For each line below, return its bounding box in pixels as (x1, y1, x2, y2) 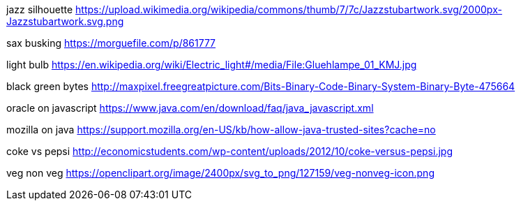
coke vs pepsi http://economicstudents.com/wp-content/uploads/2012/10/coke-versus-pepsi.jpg (6, 145, 453, 157)
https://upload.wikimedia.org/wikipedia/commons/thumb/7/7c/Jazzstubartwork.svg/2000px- (75, 3, 502, 15)
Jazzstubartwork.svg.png (6, 15, 124, 27)
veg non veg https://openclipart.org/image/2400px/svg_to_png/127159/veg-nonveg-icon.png (6, 167, 435, 179)
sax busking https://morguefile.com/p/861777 (6, 37, 216, 49)
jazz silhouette (6, 3, 73, 15)
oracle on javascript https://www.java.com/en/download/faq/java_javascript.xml (6, 102, 374, 114)
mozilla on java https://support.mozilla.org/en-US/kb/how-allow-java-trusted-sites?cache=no (6, 124, 436, 135)
